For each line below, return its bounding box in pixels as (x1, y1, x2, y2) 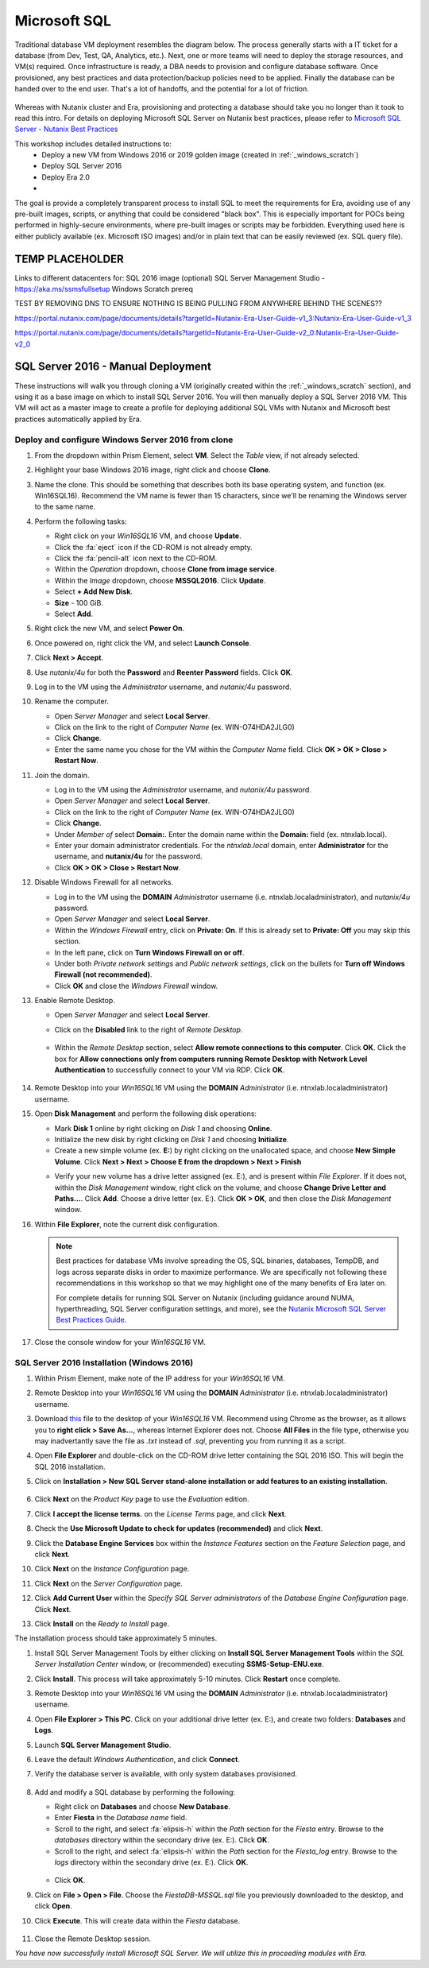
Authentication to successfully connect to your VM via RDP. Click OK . (54, 1065, 285, 1075)
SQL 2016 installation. (34, 1462, 106, 1471)
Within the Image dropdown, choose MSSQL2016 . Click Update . (54, 575, 266, 585)
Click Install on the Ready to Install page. (34, 1619, 170, 1629)
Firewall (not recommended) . (54, 970, 153, 979)
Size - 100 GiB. (54, 598, 103, 607)
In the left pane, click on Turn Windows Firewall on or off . (54, 947, 245, 957)
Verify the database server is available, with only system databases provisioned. (34, 1769, 298, 1779)
